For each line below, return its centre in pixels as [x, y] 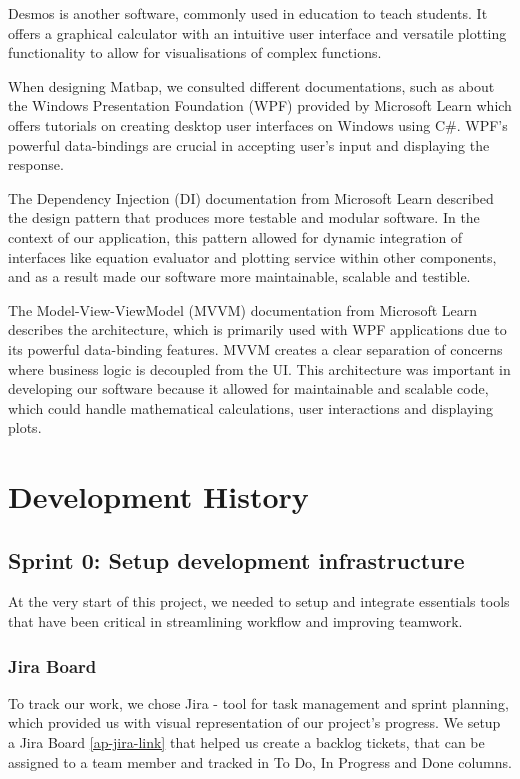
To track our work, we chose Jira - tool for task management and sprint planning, [258, 702]
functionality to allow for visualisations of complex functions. [195, 52]
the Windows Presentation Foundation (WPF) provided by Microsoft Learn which [260, 105]
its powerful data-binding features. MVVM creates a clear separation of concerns [255, 348]
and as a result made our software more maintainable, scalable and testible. [239, 276]
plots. [25, 427]
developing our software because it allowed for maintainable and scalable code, [248, 388]
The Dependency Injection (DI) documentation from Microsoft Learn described [251, 197]
